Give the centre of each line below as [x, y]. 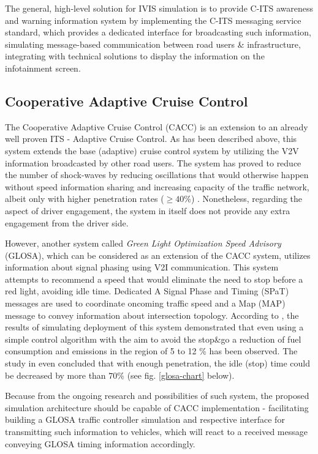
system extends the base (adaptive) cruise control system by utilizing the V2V [152, 150]
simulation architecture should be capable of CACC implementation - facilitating [157, 407]
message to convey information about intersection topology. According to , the [152, 315]
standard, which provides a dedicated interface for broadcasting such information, [158, 32]
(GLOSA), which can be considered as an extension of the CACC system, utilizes [158, 255]
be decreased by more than [55, 375]
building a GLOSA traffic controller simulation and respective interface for [145, 419]
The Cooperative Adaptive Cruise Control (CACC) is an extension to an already [157, 126]
